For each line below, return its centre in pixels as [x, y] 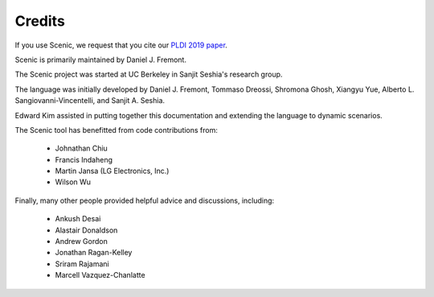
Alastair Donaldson [86, 230]
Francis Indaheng [84, 159]
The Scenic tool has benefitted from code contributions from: [117, 130]
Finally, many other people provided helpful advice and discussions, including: [145, 200]
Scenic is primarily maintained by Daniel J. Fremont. [100, 60]
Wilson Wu [73, 182]
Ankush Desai [78, 219]
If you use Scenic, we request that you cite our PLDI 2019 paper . [121, 45]
